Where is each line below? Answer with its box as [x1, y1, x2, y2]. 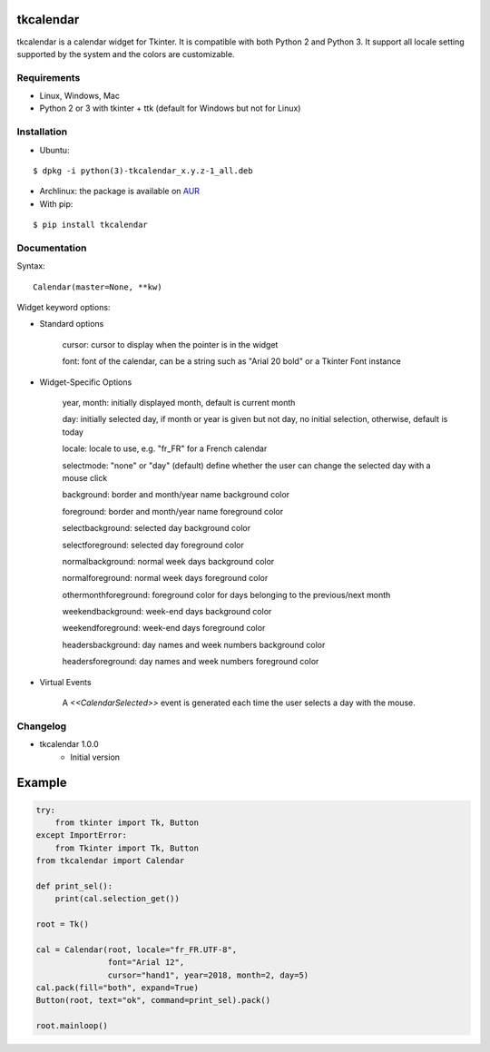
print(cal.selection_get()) [54, 894, 181, 904]
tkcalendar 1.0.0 [39, 739, 99, 750]
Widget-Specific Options [39, 377, 132, 388]
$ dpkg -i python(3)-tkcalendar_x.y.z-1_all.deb [33, 165, 253, 176]
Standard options [39, 319, 104, 329]
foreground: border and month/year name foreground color [62, 506, 284, 516]
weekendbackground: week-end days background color [62, 606, 272, 617]
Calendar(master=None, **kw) [33, 281, 162, 292]
